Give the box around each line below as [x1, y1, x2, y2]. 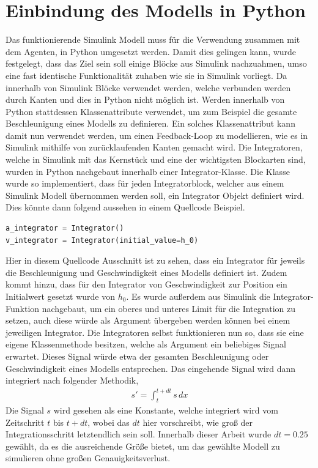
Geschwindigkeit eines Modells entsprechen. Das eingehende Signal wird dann [6, 362, 296, 374]
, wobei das [87, 415, 130, 428]
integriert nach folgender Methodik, [6, 374, 139, 387]
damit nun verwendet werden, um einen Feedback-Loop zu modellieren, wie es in [6, 128, 308, 141]
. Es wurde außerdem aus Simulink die [126, 290, 270, 302]
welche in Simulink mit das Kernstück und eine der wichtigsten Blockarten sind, [6, 153, 306, 166]
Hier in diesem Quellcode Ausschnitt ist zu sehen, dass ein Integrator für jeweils [6, 254, 305, 267]
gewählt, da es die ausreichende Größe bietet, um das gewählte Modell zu [6, 439, 280, 452]
